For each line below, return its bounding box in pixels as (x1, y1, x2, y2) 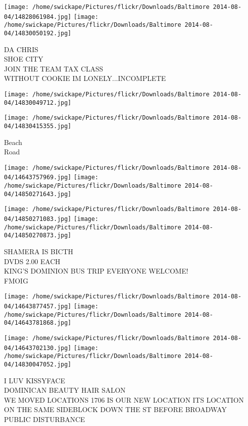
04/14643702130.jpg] (4, 344, 72, 352)
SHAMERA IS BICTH (4, 246, 73, 257)
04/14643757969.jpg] (4, 174, 72, 181)
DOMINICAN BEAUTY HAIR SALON (4, 385, 126, 395)
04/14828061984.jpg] (4, 13, 72, 20)
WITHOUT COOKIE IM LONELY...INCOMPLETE (4, 73, 166, 83)
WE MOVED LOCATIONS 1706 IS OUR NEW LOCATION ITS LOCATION (4, 394, 244, 405)
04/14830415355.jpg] (4, 122, 72, 130)
